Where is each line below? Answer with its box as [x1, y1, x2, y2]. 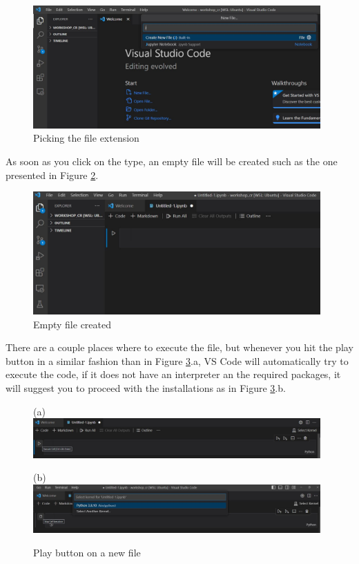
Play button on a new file [33, 545, 141, 559]
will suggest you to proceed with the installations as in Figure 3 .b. [6, 380, 286, 395]
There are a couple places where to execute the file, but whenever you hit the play [6, 340, 353, 355]
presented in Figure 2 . [6, 167, 99, 182]
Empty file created [33, 317, 112, 331]
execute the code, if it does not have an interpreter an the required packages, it [6, 367, 341, 382]
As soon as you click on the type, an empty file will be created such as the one [6, 154, 338, 168]
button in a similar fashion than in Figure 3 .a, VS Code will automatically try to [6, 353, 349, 368]
